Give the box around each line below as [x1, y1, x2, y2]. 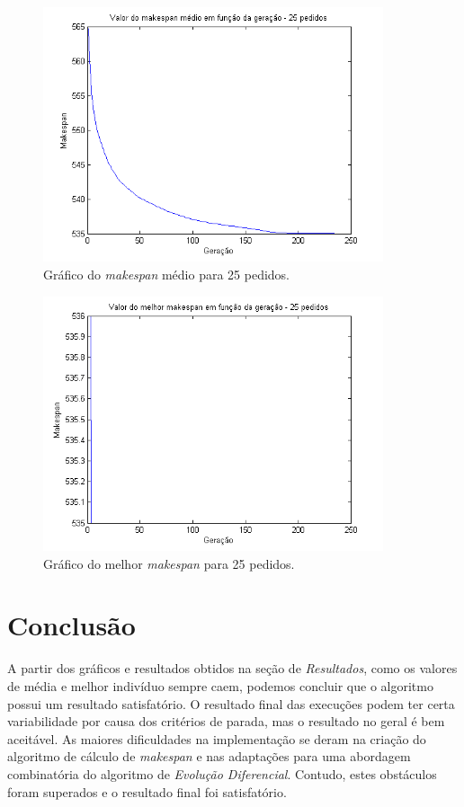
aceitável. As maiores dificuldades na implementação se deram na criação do [7, 729, 426, 748]
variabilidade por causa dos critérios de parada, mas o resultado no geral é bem [7, 712, 445, 731]
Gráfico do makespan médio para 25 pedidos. [43, 265, 290, 284]
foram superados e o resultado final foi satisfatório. [7, 782, 287, 801]
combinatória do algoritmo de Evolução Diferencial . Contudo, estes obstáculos [7, 764, 437, 783]
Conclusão [7, 607, 136, 643]
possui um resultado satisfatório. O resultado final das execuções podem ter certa [7, 694, 455, 713]
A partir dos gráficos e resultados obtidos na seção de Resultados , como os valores [7, 659, 458, 678]
